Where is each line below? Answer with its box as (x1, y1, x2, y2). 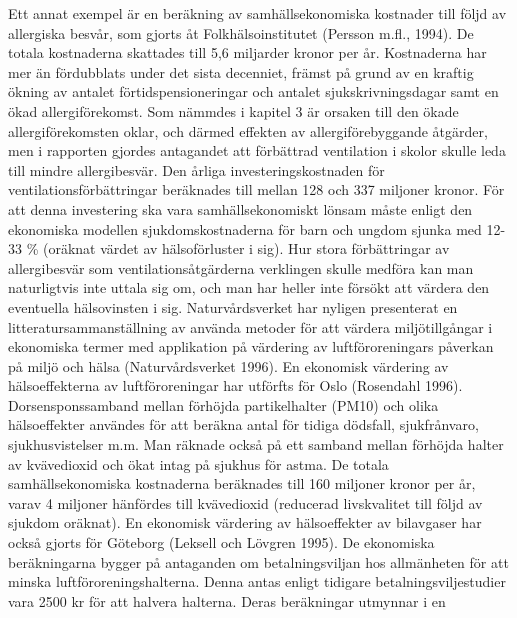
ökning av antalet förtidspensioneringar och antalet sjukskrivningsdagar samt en (8, 81, 499, 102)
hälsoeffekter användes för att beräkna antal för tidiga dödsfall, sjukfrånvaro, (8, 414, 479, 435)
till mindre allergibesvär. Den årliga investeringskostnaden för (8, 159, 385, 180)
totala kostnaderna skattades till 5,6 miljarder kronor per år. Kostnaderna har (8, 42, 487, 63)
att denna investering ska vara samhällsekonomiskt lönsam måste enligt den (8, 198, 473, 219)
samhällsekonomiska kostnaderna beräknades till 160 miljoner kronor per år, (8, 473, 476, 494)
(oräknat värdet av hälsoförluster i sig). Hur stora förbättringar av (42, 238, 450, 259)
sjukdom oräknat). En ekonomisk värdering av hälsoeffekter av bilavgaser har (8, 512, 482, 533)
